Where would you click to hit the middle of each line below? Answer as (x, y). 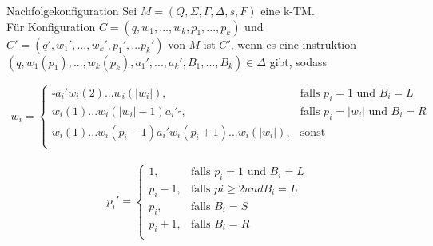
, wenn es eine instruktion (294, 44)
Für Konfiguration (51, 26)
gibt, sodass (298, 61)
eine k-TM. (288, 10)
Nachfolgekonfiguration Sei (72, 10)
